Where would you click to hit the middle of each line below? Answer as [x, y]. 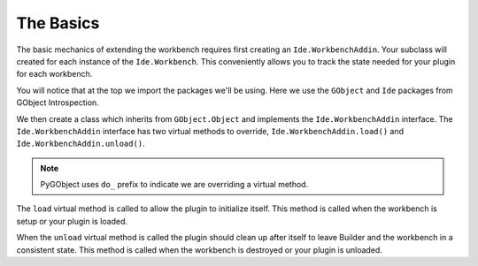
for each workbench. [54, 74]
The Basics [58, 23]
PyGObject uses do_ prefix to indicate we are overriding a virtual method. [174, 185]
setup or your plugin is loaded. [72, 221]
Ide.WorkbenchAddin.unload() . [81, 144]
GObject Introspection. [58, 103]
